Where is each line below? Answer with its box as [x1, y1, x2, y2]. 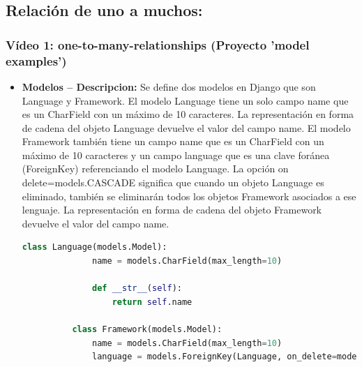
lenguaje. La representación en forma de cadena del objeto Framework [22, 202, 322, 217]
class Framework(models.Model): [72, 324, 223, 335]
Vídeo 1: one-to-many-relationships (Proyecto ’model [6, 36, 310, 53]
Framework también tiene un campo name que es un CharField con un [22, 134, 324, 149]
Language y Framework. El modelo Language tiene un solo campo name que [22, 93, 349, 107]
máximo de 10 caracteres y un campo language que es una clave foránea [22, 147, 330, 162]
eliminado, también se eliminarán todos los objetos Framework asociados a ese [22, 188, 356, 203]
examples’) [6, 52, 67, 69]
